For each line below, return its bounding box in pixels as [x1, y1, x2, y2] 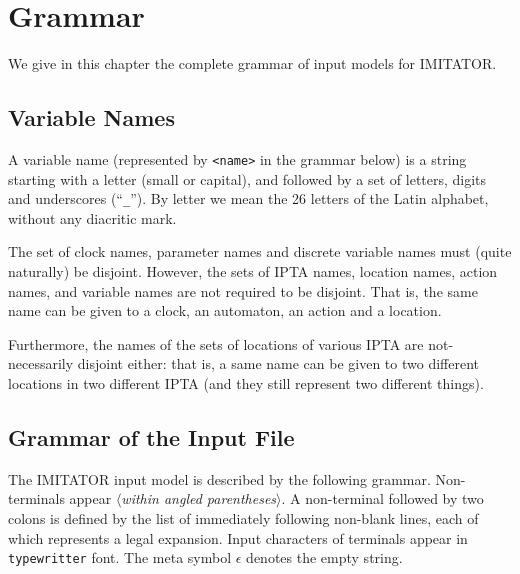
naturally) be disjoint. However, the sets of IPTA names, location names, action [8, 261, 498, 282]
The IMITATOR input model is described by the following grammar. [8, 468, 431, 489]
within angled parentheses [121, 488, 277, 509]
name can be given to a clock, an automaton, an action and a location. [8, 300, 442, 321]
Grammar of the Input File [8, 421, 295, 452]
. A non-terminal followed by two [281, 488, 484, 509]
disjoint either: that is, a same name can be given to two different [77, 353, 480, 374]
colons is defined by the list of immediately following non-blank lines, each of [8, 507, 479, 528]
